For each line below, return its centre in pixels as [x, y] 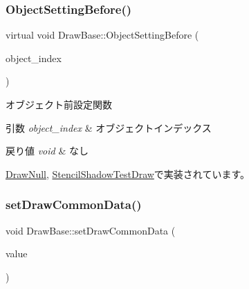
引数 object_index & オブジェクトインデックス [109, 127]
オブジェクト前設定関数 [59, 104]
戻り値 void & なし [47, 151]
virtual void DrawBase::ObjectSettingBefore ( [102, 35]
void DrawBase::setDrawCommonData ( [91, 230]
